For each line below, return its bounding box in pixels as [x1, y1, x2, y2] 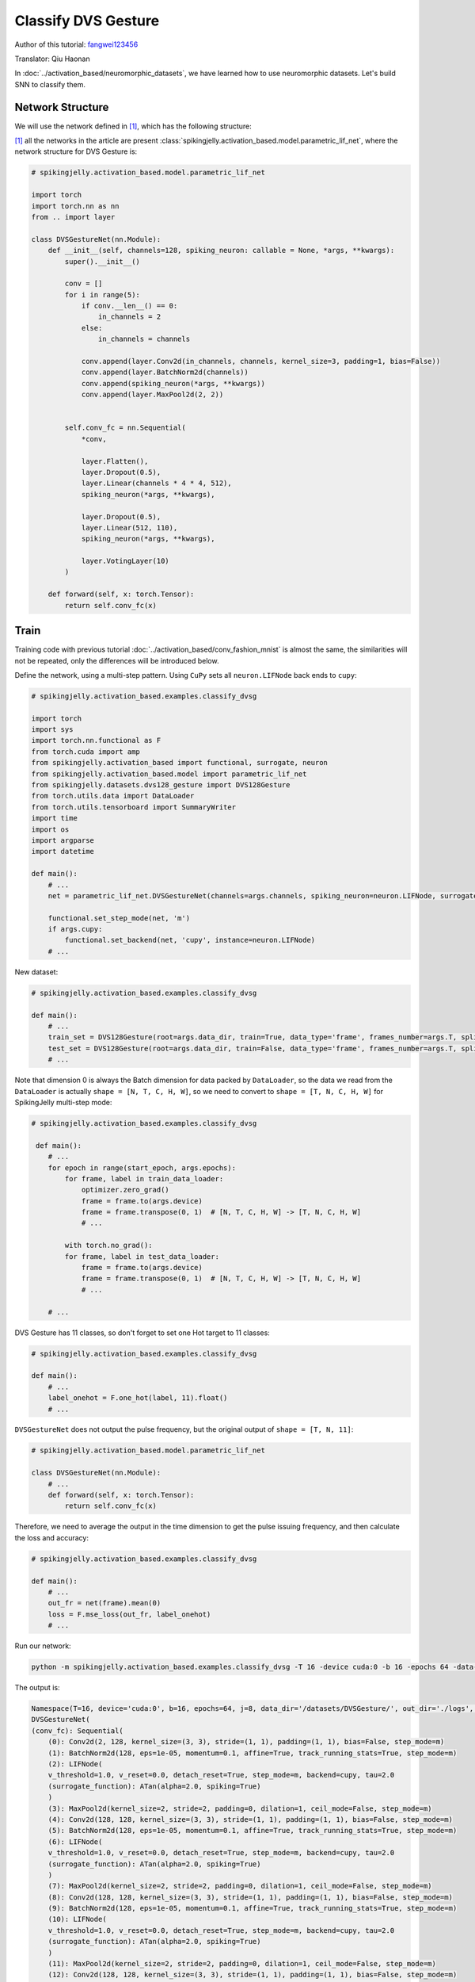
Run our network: [14, 1641, 71, 1651]
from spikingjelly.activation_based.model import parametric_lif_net [31, 769, 307, 779]
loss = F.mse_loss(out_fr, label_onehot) [47, 1609, 211, 1619]
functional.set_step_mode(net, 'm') [47, 913, 190, 923]
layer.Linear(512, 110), [81, 523, 178, 532]
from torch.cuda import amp [31, 747, 140, 756]
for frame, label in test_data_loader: [64, 1252, 219, 1261]
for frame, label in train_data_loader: [64, 1174, 224, 1183]
